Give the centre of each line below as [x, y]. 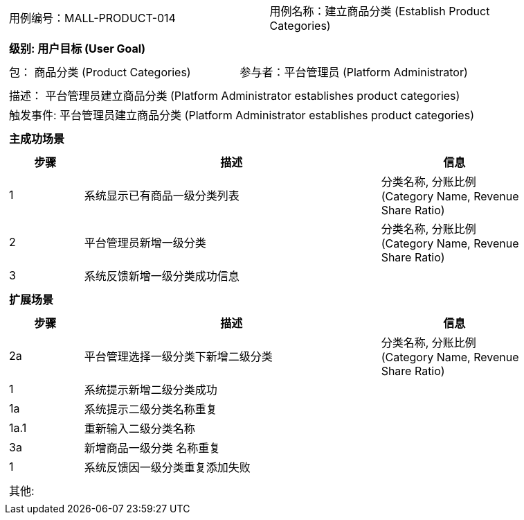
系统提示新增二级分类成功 [151, 390]
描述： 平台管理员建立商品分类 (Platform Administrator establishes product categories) [235, 96]
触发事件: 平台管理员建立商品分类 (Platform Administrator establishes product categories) [242, 115]
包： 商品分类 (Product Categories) [100, 72]
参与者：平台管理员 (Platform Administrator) [354, 72]
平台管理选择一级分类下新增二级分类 [178, 356]
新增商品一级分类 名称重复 [152, 448]
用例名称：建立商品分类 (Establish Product [380, 11]
